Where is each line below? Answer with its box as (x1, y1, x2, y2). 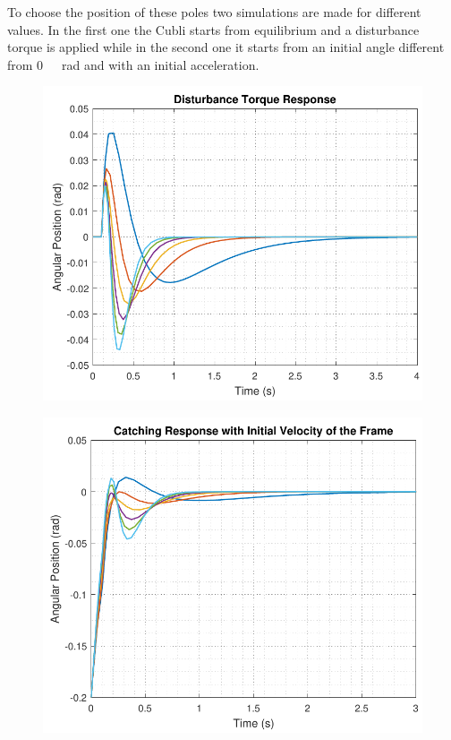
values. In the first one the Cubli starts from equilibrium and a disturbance (7, 20, 420, 39)
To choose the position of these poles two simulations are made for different (7, 3, 421, 21)
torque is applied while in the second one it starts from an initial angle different (7, 38, 445, 56)
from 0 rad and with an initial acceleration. (7, 55, 260, 73)
